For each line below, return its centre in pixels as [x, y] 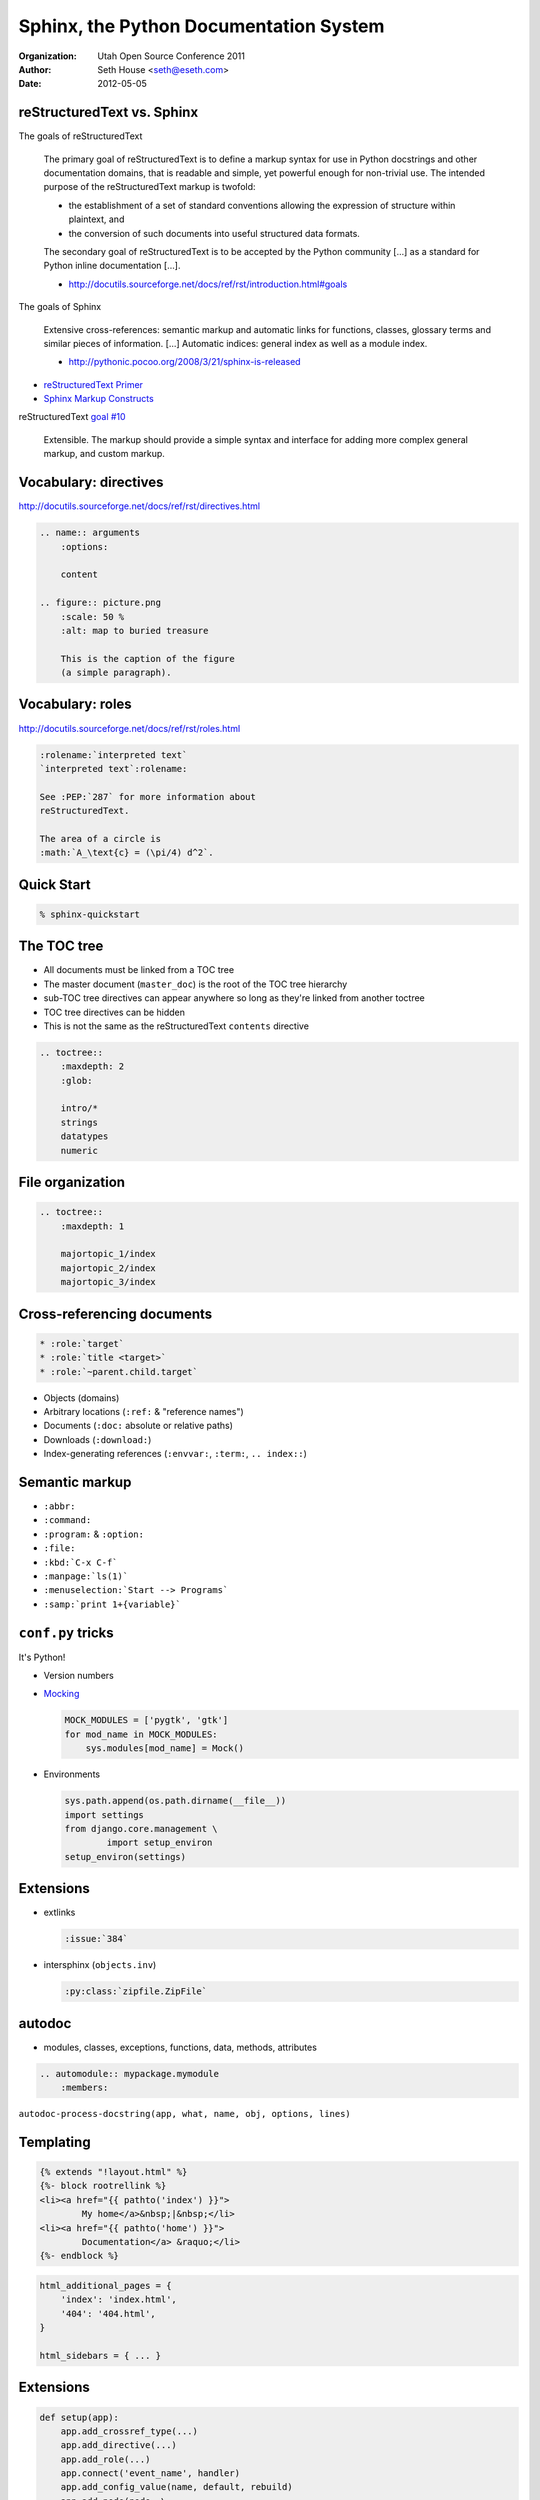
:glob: [76, 1080]
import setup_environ [159, 1843]
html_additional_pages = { [105, 2285]
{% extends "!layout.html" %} [113, 2172]
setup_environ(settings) [125, 1856]
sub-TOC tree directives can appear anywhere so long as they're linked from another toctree [234, 998]
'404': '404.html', [108, 2313]
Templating [54, 2141]
